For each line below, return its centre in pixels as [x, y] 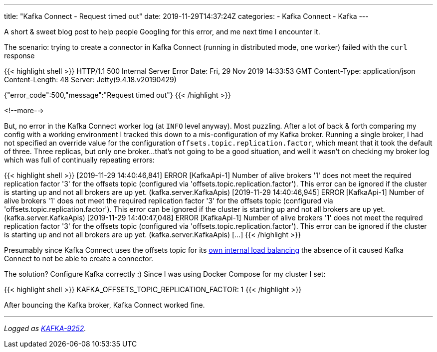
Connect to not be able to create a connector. [79, 259]
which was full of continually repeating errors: [79, 160]
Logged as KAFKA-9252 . [45, 328]
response [19, 56]
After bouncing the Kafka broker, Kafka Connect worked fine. [105, 305]
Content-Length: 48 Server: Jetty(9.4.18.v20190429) [90, 80]
